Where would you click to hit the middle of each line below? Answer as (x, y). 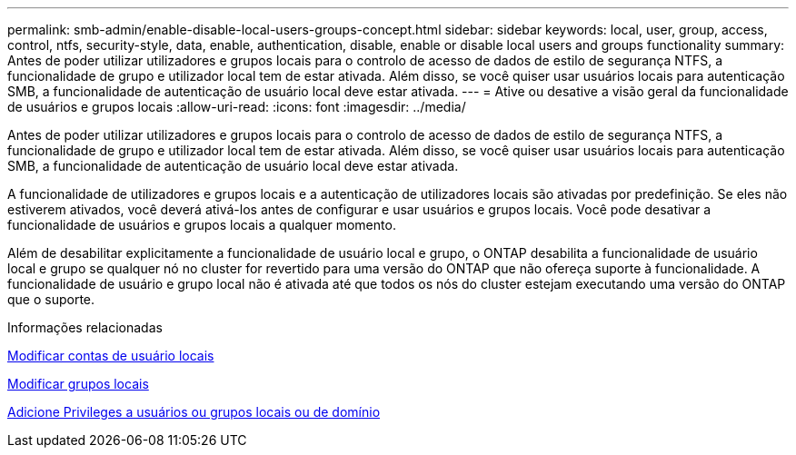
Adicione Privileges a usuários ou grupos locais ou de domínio (194, 412)
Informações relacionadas (85, 327)
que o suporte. (51, 299)
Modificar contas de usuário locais (111, 356)
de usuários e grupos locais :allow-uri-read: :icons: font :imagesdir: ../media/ (237, 107)
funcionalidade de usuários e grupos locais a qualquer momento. (202, 225)
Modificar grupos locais (78, 384)
